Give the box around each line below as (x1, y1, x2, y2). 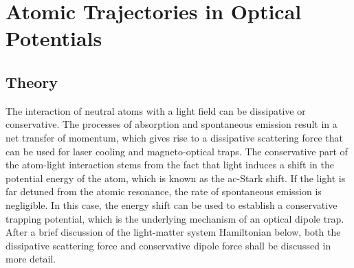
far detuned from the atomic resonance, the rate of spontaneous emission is (5, 184, 322, 199)
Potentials (5, 24, 102, 52)
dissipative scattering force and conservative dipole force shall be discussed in (5, 238, 331, 252)
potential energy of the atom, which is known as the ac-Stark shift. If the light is (5, 170, 346, 185)
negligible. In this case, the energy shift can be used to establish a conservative (5, 197, 338, 212)
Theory (5, 71, 58, 92)
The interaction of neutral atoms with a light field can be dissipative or (5, 103, 306, 118)
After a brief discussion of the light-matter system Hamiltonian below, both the (5, 225, 341, 239)
